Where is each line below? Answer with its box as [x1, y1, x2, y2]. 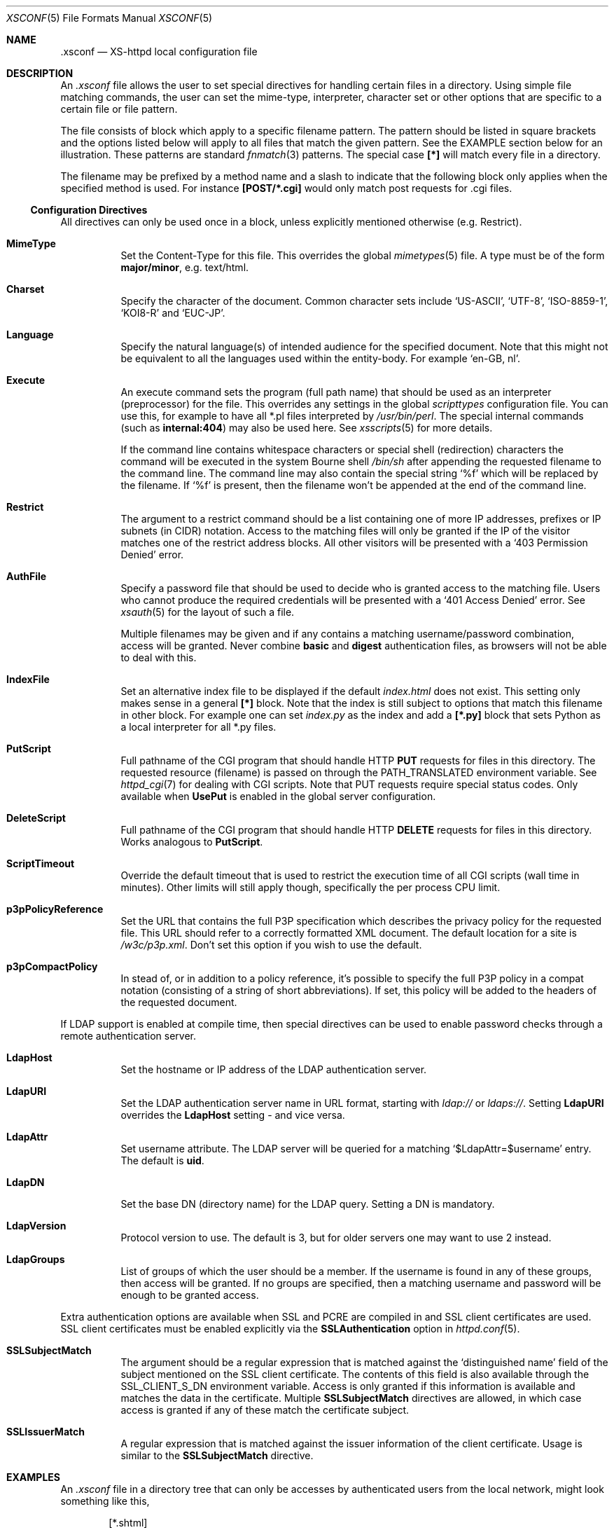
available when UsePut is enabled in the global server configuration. [120, 790, 436, 802]
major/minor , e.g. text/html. [120, 261, 249, 273]
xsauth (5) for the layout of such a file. [120, 606, 295, 618]
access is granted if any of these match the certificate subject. [120, 1404, 410, 1416]
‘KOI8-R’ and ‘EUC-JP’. [120, 307, 225, 319]
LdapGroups [6, 1253, 65, 1265]
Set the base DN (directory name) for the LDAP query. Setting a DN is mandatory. [120, 1198, 495, 1210]
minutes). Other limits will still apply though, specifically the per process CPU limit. [120, 881, 501, 893]
